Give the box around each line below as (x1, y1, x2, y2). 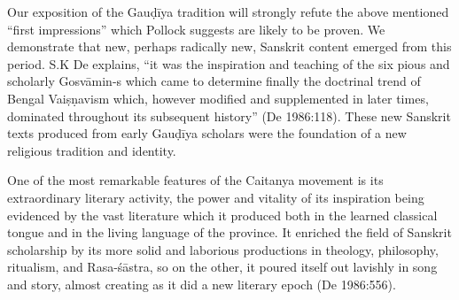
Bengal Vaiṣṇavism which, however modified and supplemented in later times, (7, 88, 429, 107)
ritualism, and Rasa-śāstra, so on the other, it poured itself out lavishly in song (7, 258, 438, 276)
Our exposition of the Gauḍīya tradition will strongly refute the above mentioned (7, 3, 449, 20)
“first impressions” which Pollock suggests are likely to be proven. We (7, 19, 385, 38)
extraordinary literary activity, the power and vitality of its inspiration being (7, 188, 424, 206)
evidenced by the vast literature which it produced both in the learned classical (7, 205, 438, 224)
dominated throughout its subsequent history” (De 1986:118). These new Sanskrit (7, 106, 451, 125)
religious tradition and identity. (7, 141, 176, 159)
